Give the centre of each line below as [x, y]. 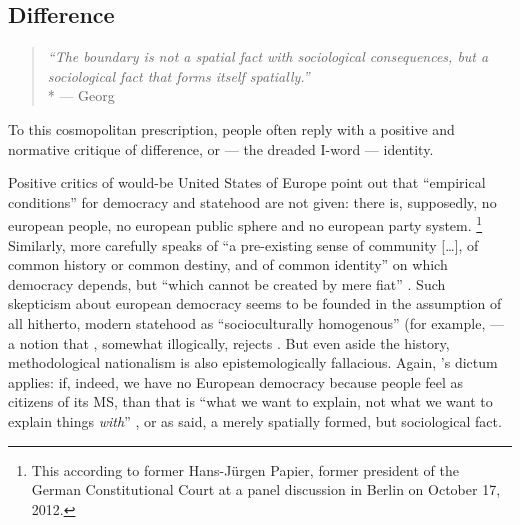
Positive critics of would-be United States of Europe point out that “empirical [247, 182]
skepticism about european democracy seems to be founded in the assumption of [255, 303]
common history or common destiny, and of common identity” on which [228, 264]
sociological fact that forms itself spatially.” [178, 75]
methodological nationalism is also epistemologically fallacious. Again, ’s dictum [253, 362]
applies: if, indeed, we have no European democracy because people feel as [236, 381]
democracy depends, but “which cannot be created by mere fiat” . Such [227, 283]
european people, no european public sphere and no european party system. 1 [245, 224]
